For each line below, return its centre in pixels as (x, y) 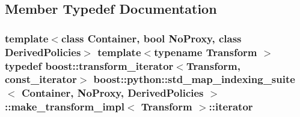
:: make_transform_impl (65, 107)
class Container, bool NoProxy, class (151, 38)
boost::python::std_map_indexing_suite (194, 79)
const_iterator (41, 79)
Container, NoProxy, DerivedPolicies (112, 93)
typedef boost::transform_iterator (89, 65)
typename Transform (206, 52)
